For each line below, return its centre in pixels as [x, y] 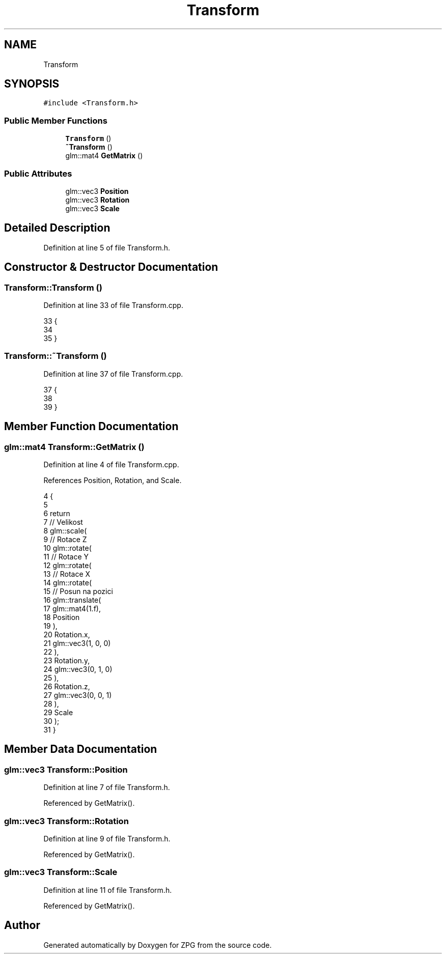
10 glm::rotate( [67, 548]
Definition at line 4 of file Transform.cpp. [111, 464]
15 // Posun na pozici [78, 591]
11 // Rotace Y [66, 556]
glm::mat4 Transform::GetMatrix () [74, 447]
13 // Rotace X [67, 574]
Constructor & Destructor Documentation [111, 267]
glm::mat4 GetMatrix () [104, 156]
